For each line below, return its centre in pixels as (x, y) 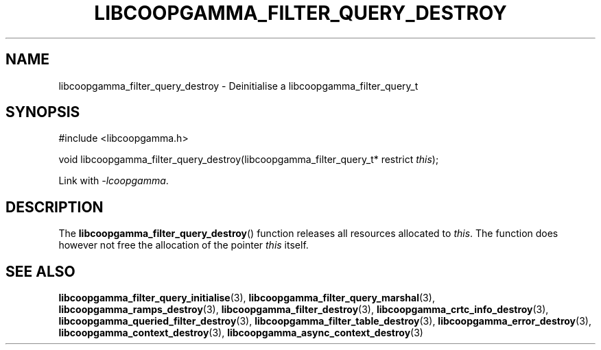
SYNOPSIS (43, 112)
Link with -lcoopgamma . (114, 181)
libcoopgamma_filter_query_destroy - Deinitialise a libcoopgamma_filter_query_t (238, 86)
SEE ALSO (40, 271)
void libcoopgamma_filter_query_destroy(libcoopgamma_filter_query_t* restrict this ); (249, 160)
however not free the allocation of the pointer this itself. (184, 245)
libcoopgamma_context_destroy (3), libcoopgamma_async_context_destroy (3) (241, 333)
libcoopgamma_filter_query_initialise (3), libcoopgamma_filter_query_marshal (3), (247, 298)
